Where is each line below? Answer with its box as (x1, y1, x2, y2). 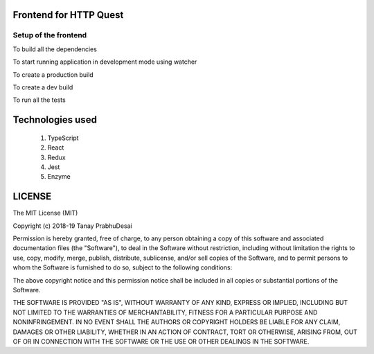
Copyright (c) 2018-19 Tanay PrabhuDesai (12, 222, 132, 230)
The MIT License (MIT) (12, 209, 78, 218)
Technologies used (12, 114, 97, 126)
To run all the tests (12, 96, 66, 104)
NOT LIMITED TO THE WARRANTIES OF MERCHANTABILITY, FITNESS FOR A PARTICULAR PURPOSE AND (12, 308, 318, 317)
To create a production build (12, 70, 93, 79)
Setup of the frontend (12, 30, 87, 40)
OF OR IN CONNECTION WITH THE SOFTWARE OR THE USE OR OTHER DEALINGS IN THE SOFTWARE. (12, 337, 310, 346)
